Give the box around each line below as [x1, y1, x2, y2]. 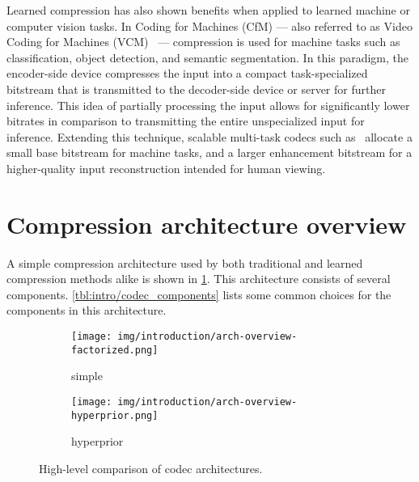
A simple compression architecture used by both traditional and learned [6, 254, 363, 271]
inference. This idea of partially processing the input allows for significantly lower [6, 96, 410, 113]
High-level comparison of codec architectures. [39, 459, 263, 476]
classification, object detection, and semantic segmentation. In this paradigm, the [6, 49, 409, 66]
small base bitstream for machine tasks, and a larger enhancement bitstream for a [6, 144, 413, 161]
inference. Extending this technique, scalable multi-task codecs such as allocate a [6, 128, 413, 145]
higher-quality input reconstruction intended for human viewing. [6, 159, 326, 176]
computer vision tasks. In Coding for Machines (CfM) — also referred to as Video [6, 17, 413, 34]
